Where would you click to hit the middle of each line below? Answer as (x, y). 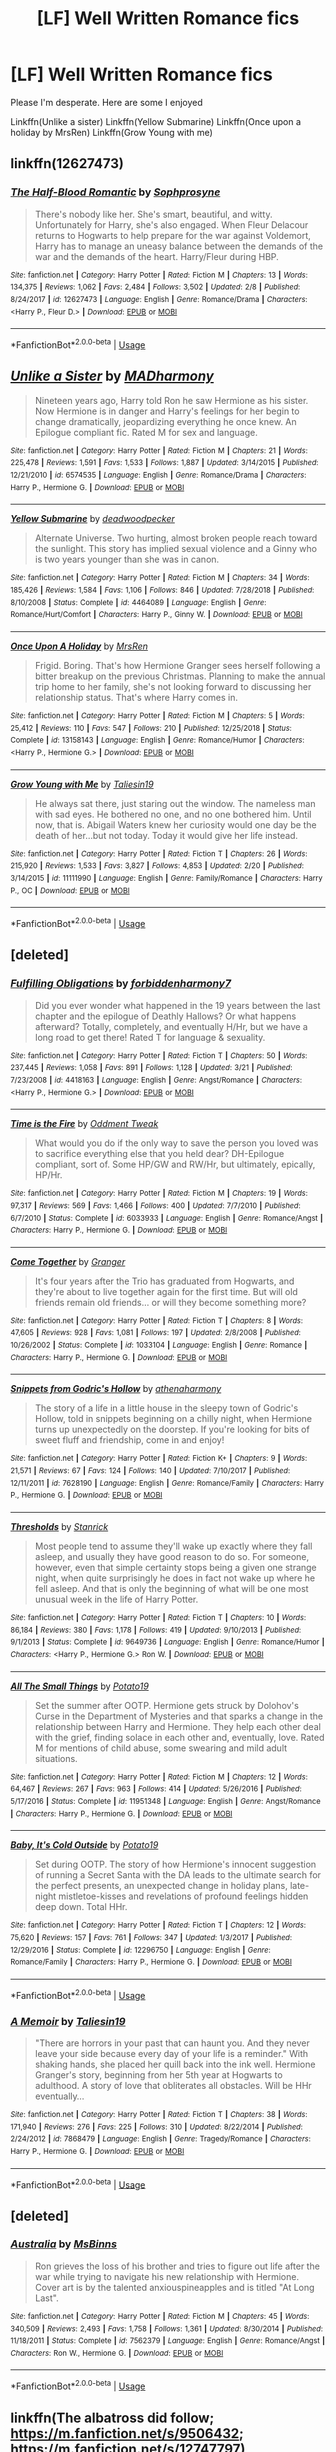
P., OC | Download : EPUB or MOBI (70, 890)
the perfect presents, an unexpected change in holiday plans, (161, 1886)
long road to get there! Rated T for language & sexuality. (150, 1037)
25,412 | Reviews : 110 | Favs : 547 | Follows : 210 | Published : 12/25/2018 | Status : (151, 728)
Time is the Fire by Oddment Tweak (84, 1124)
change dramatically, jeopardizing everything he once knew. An (165, 421)
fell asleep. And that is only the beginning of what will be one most (171, 1589)
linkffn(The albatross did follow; (112, 2417)
